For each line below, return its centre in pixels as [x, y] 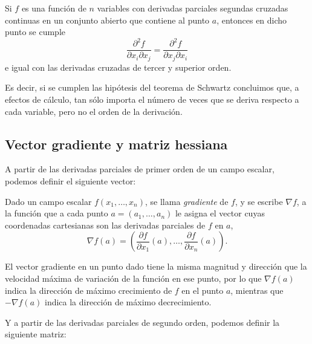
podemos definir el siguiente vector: [70, 180]
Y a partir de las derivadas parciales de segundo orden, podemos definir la [142, 322]
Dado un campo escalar [48, 201]
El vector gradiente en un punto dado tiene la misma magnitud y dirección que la [156, 266]
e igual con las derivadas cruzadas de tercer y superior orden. [118, 67]
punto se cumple [35, 32]
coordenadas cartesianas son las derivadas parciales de [105, 225]
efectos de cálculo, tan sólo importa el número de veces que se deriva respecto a [152, 99]
